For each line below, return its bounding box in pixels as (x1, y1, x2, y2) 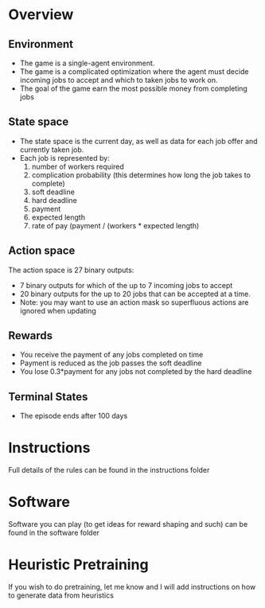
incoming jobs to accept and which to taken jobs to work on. (19, 76, 218, 84)
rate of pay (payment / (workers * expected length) (31, 220, 200, 230)
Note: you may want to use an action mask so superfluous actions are (19, 297, 249, 307)
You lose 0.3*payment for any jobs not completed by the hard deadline (19, 367, 252, 376)
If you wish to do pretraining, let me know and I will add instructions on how (8, 583, 256, 592)
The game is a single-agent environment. (19, 58, 155, 68)
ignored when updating (19, 306, 97, 315)
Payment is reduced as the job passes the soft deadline (19, 358, 202, 368)
